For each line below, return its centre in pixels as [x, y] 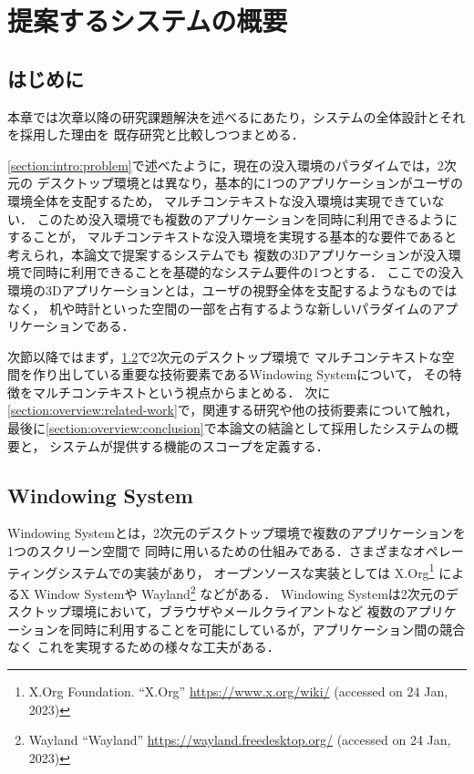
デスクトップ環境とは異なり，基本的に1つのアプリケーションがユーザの [250, 183]
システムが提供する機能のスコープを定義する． [189, 445]
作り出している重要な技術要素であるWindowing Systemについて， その [241, 374]
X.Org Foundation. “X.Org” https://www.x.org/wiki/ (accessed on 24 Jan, [238, 691]
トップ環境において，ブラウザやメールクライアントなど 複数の [219, 611]
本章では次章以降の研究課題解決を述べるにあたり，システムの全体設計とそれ [237, 116]
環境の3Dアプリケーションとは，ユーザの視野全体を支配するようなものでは [232, 289]
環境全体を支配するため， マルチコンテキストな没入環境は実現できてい [220, 200]
